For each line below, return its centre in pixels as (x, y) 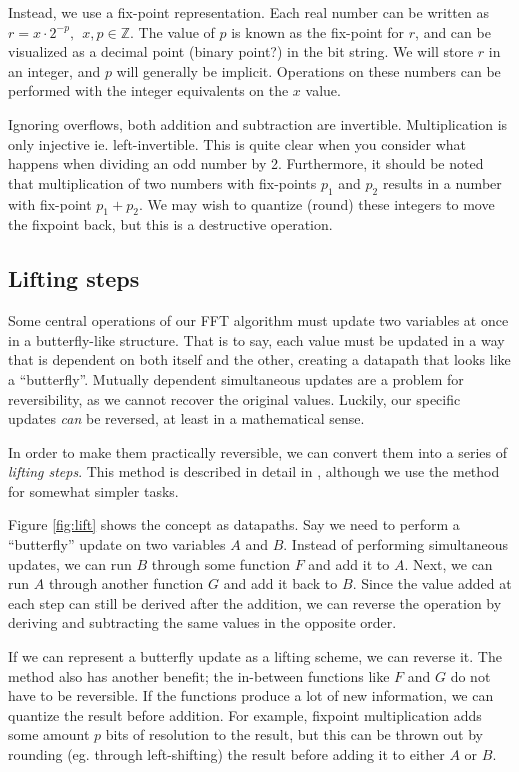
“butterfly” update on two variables (117, 544)
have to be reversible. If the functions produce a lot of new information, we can (251, 695)
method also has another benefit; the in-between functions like (199, 675)
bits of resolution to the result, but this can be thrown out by (294, 734)
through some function (220, 563)
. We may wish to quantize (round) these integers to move (316, 203)
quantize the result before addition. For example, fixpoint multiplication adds (245, 714)
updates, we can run (70, 563)
